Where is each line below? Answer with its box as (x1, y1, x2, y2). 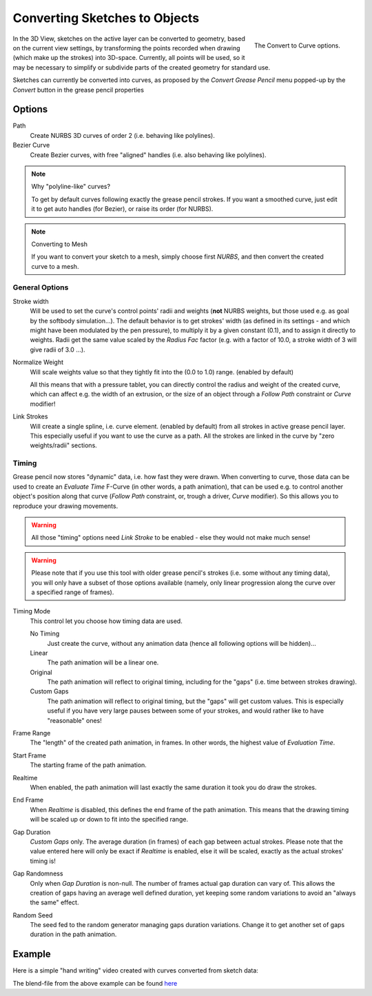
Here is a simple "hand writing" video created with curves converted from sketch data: (12, 966, 258, 975)
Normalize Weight (12, 358, 64, 367)
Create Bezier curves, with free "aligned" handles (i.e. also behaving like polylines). (30, 150, 267, 159)
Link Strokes (12, 412, 48, 420)
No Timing (30, 629, 60, 638)
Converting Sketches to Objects (12, 10, 200, 26)
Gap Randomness (12, 869, 63, 878)
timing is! (30, 857, 56, 865)
